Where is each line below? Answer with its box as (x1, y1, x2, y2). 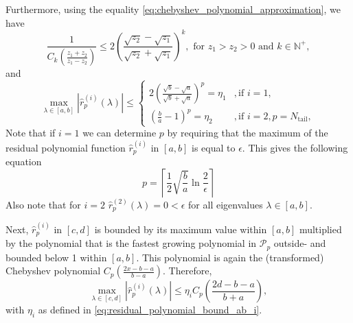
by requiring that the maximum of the (167, 125, 328, 140)
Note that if (5, 125, 56, 140)
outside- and (273, 236, 326, 250)
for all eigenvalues (188, 197, 263, 211)
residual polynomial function (5, 140, 126, 154)
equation (5, 154, 42, 169)
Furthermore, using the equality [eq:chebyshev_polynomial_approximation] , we (5, 2, 341, 16)
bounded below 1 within (5, 250, 107, 264)
